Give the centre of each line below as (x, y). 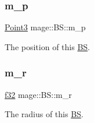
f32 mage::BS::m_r (38, 94)
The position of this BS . (47, 46)
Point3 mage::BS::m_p (45, 27)
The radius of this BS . (44, 114)
